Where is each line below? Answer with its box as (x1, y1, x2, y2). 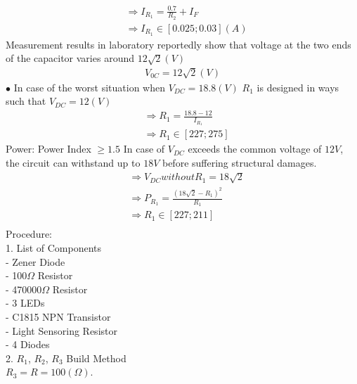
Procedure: (6, 226, 53, 241)
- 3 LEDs (6, 295, 45, 310)
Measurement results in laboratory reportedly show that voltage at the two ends (6, 37, 351, 51)
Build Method (66, 350, 126, 365)
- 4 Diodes (6, 337, 50, 352)
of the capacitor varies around (6, 51, 134, 65)
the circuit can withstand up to (6, 155, 141, 169)
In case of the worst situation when (13, 79, 165, 94)
